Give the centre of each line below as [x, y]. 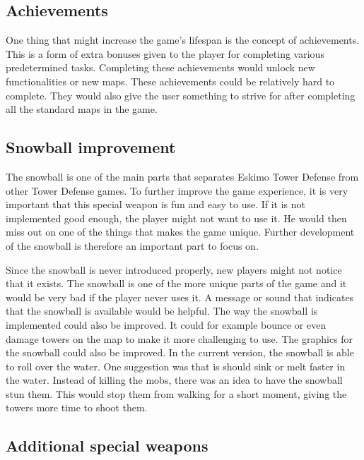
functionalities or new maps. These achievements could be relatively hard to [170, 81]
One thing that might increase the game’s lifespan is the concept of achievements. [183, 40]
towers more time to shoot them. [77, 407]
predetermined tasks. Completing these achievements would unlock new [160, 67]
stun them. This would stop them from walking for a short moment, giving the [176, 393]
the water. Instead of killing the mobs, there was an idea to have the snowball [174, 380]
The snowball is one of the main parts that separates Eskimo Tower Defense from [182, 176]
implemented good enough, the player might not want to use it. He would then [176, 218]
